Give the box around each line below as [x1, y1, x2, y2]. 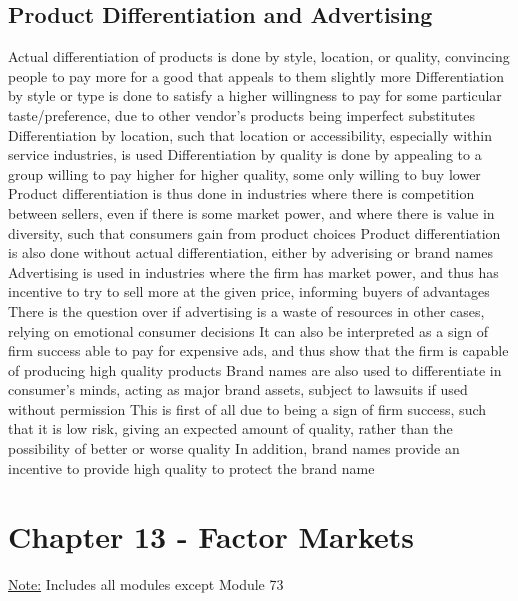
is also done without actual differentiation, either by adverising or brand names [8, 242, 494, 263]
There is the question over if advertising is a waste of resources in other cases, [8, 300, 485, 321]
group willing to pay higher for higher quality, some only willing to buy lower [8, 163, 481, 184]
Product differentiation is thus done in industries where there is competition [8, 183, 475, 204]
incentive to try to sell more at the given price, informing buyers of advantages [8, 281, 490, 302]
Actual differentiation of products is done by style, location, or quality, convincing [8, 46, 510, 67]
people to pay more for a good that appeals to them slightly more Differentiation [8, 65, 504, 86]
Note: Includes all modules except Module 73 [8, 574, 284, 595]
